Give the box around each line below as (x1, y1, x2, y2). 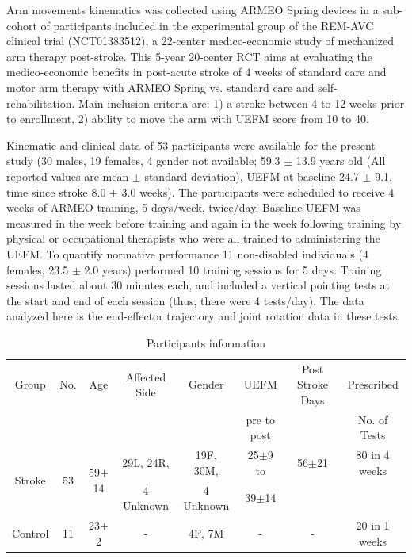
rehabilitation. (6, 94, 75, 111)
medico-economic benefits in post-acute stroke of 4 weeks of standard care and (6, 63, 387, 80)
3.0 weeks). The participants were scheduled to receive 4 (121, 183, 395, 200)
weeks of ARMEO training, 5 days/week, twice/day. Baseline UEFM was (6, 199, 360, 216)
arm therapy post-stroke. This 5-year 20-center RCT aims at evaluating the (6, 48, 372, 64)
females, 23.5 (6, 261, 69, 278)
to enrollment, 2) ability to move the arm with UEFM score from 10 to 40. (6, 110, 369, 127)
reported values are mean (6, 167, 129, 184)
